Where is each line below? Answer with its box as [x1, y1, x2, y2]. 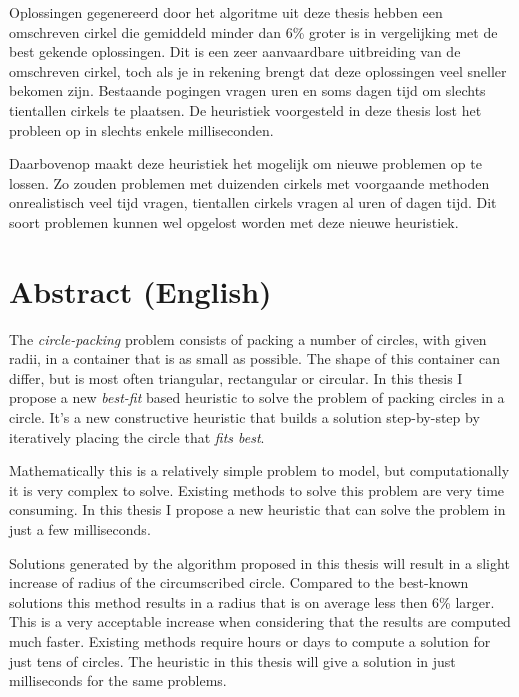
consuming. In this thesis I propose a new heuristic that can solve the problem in [9, 499, 506, 520]
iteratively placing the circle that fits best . [9, 426, 265, 447]
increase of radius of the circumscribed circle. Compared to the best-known [9, 572, 469, 593]
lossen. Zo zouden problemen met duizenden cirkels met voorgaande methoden [9, 172, 490, 193]
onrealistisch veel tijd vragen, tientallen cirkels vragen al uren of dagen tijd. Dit [9, 192, 497, 213]
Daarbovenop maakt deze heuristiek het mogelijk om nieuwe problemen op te [9, 153, 482, 174]
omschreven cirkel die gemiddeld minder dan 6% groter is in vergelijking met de [9, 21, 498, 42]
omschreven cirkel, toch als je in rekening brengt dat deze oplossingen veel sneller [9, 60, 507, 81]
